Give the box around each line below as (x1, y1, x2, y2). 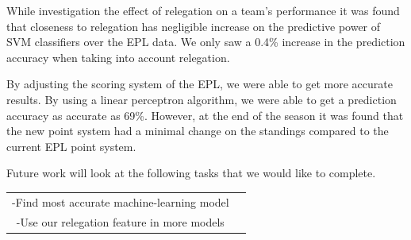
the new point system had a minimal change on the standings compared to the (6, 122, 389, 139)
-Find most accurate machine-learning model (12, 193, 229, 210)
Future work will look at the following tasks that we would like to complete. (6, 165, 376, 181)
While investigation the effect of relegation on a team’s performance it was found (6, 2, 400, 18)
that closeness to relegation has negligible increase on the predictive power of (6, 17, 381, 34)
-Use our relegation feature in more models (16, 213, 225, 230)
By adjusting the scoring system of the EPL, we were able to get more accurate (6, 75, 393, 92)
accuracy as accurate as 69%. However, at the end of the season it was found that (6, 106, 404, 123)
